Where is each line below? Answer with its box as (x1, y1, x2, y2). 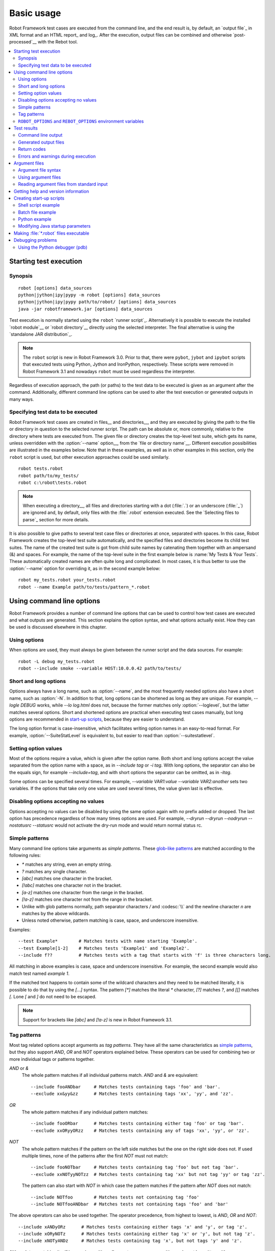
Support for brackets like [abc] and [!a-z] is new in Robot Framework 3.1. (22, 1016, 172, 1023)
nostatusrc (9, 822, 32, 828)
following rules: (9, 852, 41, 858)
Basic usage (9, 8, 61, 19)
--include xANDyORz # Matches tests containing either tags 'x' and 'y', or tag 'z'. (18, 1224, 247, 1229)
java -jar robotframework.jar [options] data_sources (18, 306, 152, 312)
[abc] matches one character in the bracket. (21, 876, 112, 882)
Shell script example (18, 202, 60, 208)
